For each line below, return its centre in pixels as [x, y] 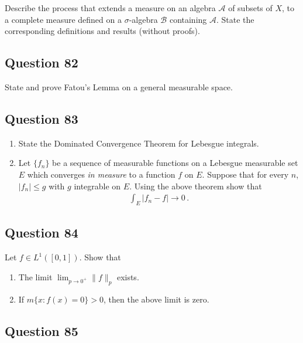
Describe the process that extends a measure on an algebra [110, 8]
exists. [128, 276]
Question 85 [42, 330]
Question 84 [42, 232]
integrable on [97, 186]
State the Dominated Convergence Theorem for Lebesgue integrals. [139, 143]
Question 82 [42, 62]
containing [188, 19]
